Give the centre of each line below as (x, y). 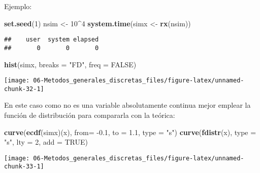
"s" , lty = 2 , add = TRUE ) (46, 142)
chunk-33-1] (24, 167)
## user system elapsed (52, 40)
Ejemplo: (18, 6)
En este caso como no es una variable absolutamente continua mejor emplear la (127, 105)
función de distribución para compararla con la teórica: (90, 115)
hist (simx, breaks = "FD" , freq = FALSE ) (70, 64)
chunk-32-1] (24, 89)
